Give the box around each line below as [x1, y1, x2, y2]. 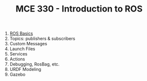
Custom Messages [9, 41, 48, 47]
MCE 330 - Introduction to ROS [16, 3, 143, 14]
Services [9, 51, 28, 57]
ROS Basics [9, 30, 33, 37]
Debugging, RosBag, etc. [9, 61, 60, 67]
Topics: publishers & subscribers [9, 36, 75, 41]
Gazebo [9, 71, 26, 78]
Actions [9, 56, 25, 62]
